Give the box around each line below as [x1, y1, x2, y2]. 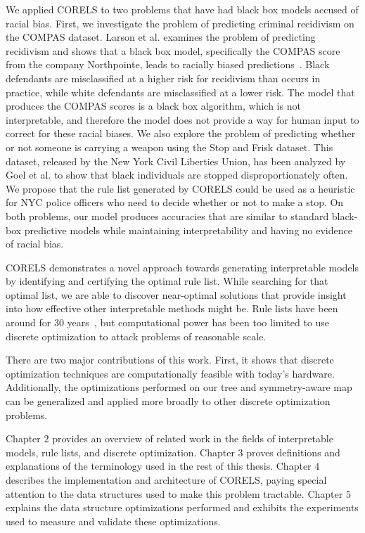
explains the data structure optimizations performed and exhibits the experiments [6, 500, 359, 515]
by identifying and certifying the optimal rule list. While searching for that [6, 274, 328, 288]
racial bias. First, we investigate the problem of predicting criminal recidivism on [6, 15, 354, 30]
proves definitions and [246, 444, 340, 459]
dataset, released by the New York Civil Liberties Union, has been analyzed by [6, 153, 346, 168]
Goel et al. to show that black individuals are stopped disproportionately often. [6, 167, 348, 182]
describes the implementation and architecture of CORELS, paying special [6, 473, 327, 487]
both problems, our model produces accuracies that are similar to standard [6, 208, 329, 223]
